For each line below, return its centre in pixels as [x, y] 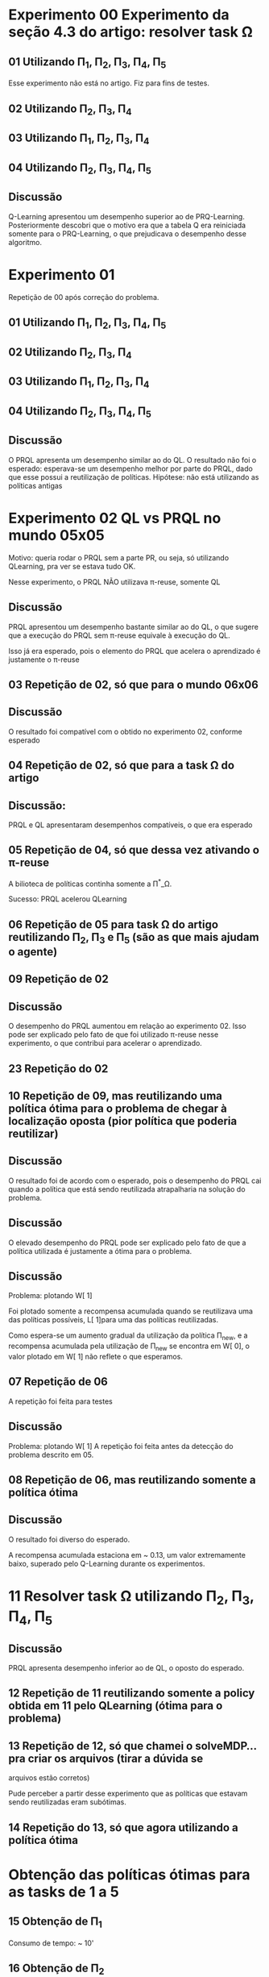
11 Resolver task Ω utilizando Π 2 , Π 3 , [131, 1597]
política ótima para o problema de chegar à [118, 1108]
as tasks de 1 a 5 [64, 1892]
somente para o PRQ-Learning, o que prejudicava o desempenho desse [128, 233]
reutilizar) [33, 1133]
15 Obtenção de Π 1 [56, 1923]
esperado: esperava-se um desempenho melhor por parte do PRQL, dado [131, 468]
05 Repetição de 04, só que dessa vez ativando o [134, 850]
